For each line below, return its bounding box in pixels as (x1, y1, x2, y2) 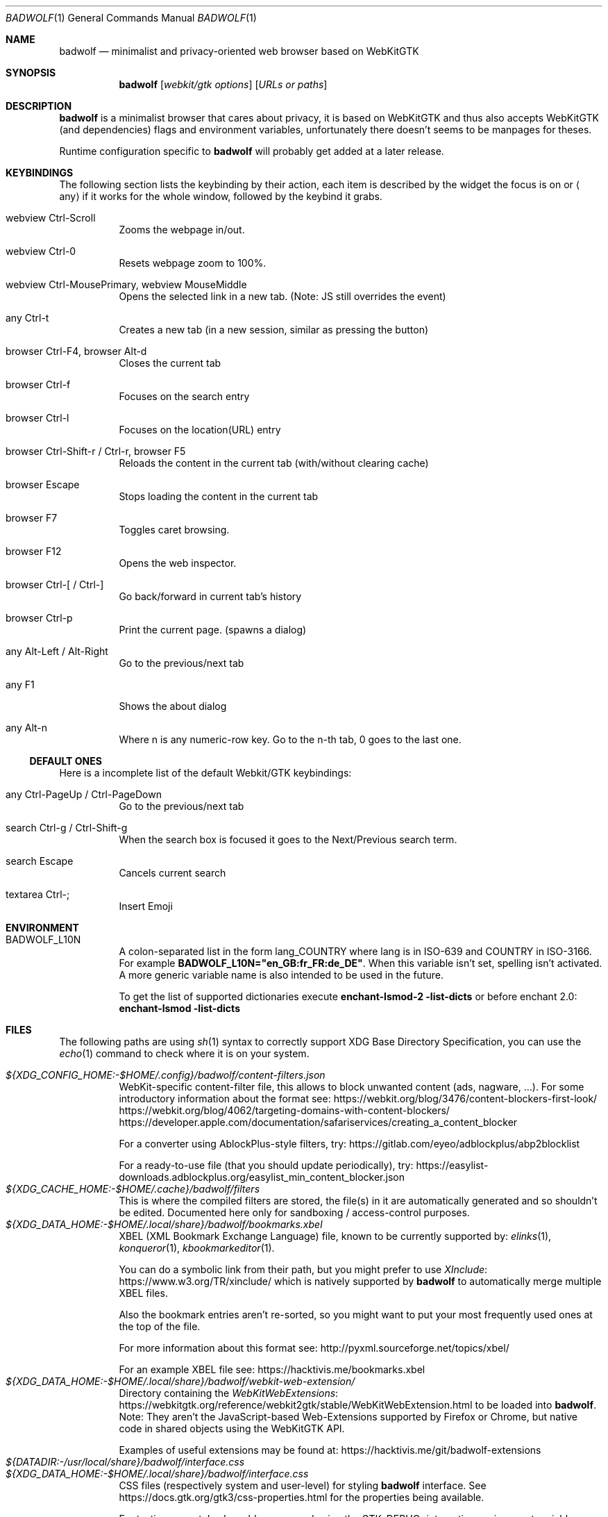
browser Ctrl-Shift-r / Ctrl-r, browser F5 (6, 445, 186, 457)
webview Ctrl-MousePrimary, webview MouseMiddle (6, 279, 247, 290)
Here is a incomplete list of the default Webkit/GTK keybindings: (59, 767, 352, 779)
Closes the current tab (119, 357, 221, 369)
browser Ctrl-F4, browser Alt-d (6, 345, 147, 357)
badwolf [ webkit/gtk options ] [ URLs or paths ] (119, 78, 328, 90)
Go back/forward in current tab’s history (119, 590, 302, 602)
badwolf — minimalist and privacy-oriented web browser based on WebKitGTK (59, 45, 419, 57)
